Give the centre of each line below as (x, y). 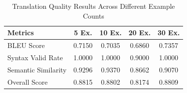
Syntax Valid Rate (35, 57)
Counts (93, 15)
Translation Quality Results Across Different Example (93, 6)
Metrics (21, 33)
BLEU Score (26, 45)
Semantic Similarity (37, 69)
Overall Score (28, 81)
